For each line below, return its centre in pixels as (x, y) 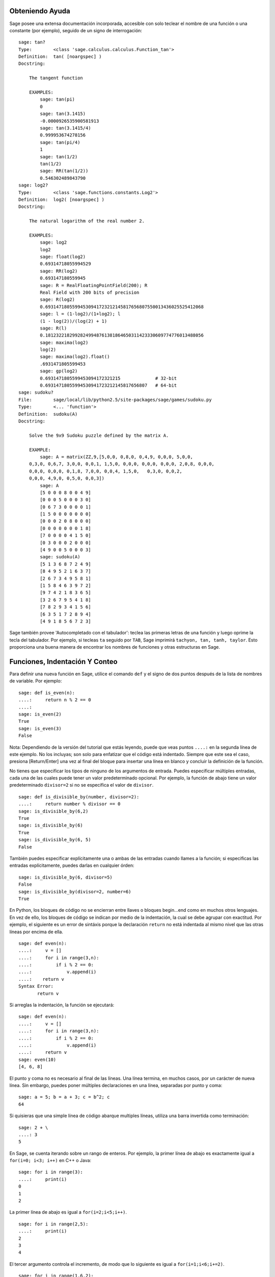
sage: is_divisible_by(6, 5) (55, 840)
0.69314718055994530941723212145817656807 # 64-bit (108, 385)
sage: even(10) (37, 1059)
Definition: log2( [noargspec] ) (61, 199)
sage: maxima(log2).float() (75, 357)
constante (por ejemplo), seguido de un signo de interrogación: (76, 30)
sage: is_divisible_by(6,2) (53, 811)
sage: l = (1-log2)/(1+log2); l (80, 314)
